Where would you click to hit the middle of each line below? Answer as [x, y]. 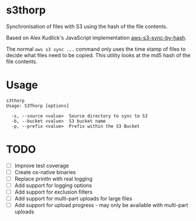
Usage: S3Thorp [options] [37, 106]
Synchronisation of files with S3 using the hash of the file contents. [87, 26]
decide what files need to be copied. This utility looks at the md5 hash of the [98, 55]
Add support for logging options [53, 185]
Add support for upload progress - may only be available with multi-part [101, 205]
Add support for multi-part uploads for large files [73, 199]
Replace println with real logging [53, 178]
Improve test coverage [42, 165]
